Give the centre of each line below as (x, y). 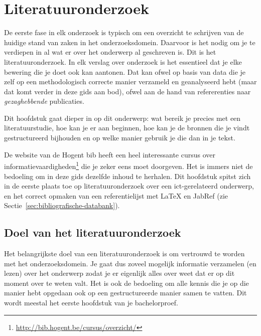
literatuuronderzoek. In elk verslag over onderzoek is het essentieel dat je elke (123, 61)
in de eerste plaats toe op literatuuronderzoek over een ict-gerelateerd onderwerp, (129, 186)
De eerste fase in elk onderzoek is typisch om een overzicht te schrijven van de (124, 32)
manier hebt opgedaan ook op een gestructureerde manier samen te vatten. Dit (125, 293)
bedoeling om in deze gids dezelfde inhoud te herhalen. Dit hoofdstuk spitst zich (127, 176)
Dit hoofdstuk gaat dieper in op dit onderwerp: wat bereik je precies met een (122, 118)
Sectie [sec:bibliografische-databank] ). (62, 205)
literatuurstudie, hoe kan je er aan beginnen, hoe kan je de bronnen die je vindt (127, 128)
